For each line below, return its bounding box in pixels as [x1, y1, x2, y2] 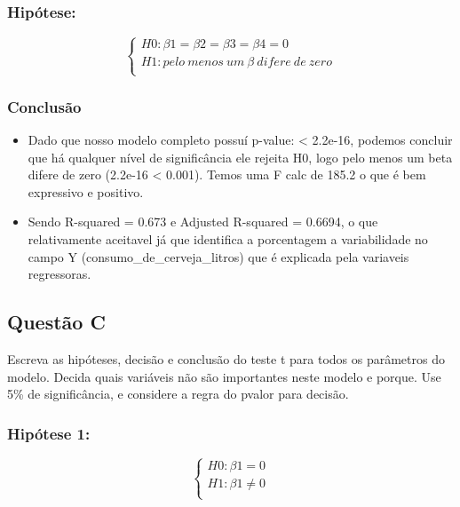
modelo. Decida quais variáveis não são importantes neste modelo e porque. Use [7, 367, 441, 385]
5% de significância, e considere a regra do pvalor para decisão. [7, 384, 349, 403]
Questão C [7, 308, 106, 336]
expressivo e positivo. [28, 182, 144, 201]
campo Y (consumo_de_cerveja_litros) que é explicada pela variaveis [28, 247, 409, 265]
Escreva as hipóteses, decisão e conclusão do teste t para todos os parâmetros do [7, 349, 445, 368]
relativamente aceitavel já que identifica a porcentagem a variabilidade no [28, 230, 428, 248]
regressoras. [28, 265, 91, 283]
